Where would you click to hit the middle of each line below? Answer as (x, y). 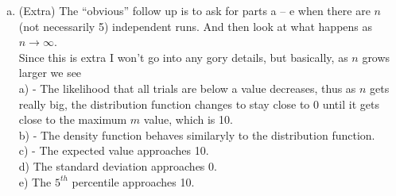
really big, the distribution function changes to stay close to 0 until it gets (199, 104)
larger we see (50, 73)
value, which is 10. (188, 119)
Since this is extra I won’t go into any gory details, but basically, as (183, 57)
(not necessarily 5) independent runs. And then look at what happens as (196, 26)
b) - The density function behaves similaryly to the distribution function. (197, 135)
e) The (35, 181)
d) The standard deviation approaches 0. (118, 165)
